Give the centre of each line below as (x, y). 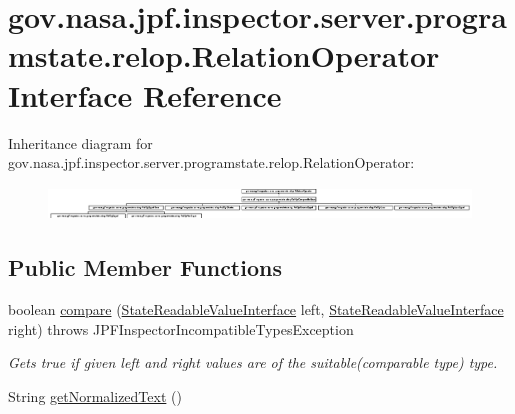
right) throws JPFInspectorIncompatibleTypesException (181, 328)
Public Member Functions (145, 267)
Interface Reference (145, 94)
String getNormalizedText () (95, 395)
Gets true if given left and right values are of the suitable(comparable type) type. (253, 362)
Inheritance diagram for (80, 142)
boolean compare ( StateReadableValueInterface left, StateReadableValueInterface (256, 309)
